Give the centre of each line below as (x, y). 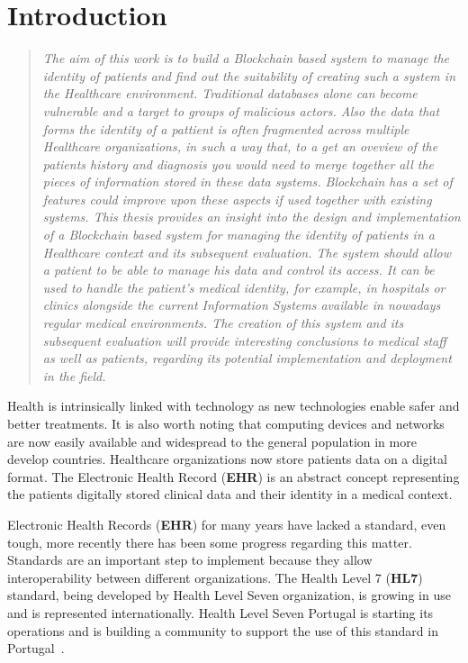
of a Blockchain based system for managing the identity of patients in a (238, 235)
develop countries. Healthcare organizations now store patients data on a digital (227, 459)
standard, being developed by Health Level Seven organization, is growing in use (229, 595)
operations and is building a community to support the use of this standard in (223, 630)
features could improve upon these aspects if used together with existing (237, 199)
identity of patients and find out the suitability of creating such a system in (249, 75)
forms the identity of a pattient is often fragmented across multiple (226, 128)
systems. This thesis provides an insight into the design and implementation (252, 217)
